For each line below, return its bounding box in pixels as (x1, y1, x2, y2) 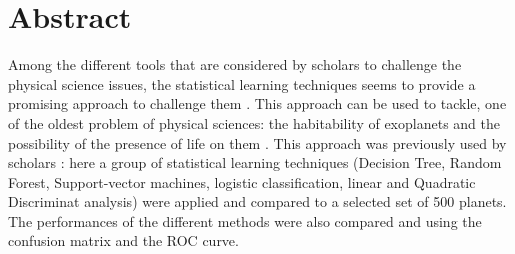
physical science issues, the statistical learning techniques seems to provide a (8, 73, 476, 94)
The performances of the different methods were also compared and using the (8, 210, 482, 231)
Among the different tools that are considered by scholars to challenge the (8, 54, 462, 75)
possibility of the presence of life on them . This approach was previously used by (8, 132, 507, 153)
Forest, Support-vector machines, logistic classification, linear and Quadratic (8, 171, 476, 192)
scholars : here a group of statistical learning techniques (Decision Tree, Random (8, 152, 502, 173)
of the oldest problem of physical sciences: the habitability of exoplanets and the (8, 112, 500, 133)
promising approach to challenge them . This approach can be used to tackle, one (8, 93, 507, 114)
